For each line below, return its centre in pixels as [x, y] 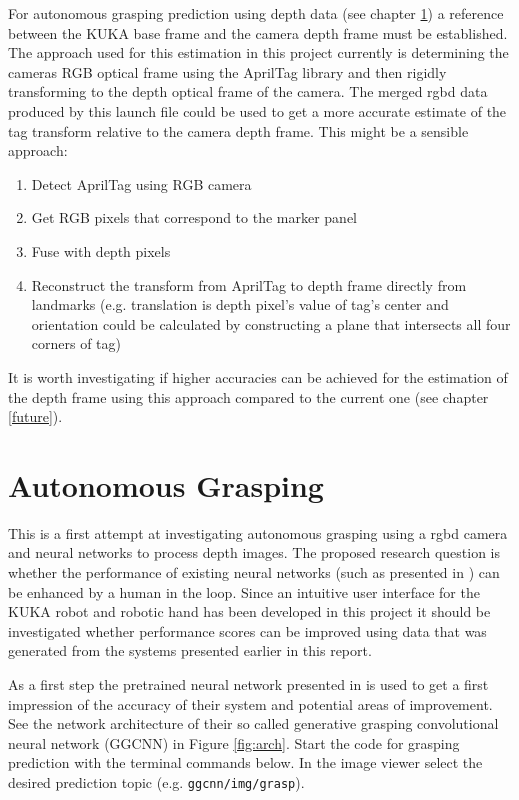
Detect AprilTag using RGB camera [141, 183]
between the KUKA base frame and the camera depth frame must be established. [258, 32]
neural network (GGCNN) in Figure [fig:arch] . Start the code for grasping [234, 742]
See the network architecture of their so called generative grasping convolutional [253, 723]
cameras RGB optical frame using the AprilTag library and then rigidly [227, 71]
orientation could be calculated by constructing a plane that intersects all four [271, 323]
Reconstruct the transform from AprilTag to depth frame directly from [249, 284]
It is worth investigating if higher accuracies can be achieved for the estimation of [258, 376]
